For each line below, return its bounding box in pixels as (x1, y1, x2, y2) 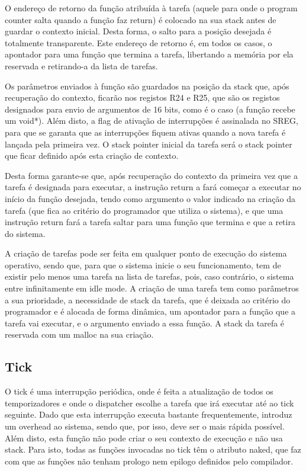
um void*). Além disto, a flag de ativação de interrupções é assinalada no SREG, (5, 114, 298, 127)
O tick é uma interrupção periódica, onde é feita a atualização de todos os (5, 385, 273, 398)
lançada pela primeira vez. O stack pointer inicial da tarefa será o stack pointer (5, 137, 292, 150)
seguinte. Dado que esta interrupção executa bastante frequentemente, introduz (5, 408, 292, 421)
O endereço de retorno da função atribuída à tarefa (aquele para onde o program (5, 2, 298, 14)
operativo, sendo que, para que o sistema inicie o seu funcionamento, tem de (5, 258, 281, 271)
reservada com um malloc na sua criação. (5, 328, 154, 341)
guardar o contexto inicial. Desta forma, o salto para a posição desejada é (5, 25, 272, 37)
